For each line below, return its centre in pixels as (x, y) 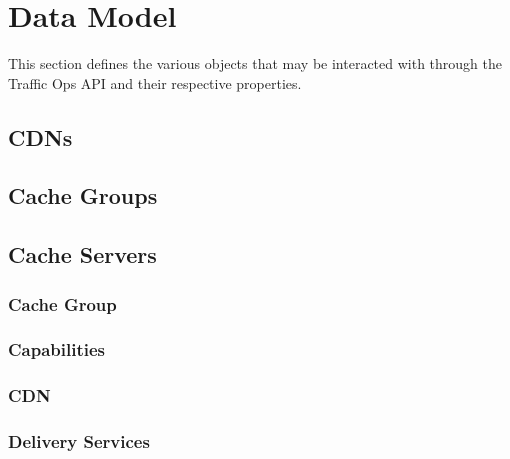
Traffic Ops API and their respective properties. (155, 82)
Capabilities (57, 349)
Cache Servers (82, 254)
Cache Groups (83, 195)
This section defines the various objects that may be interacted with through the (255, 63)
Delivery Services (79, 441)
